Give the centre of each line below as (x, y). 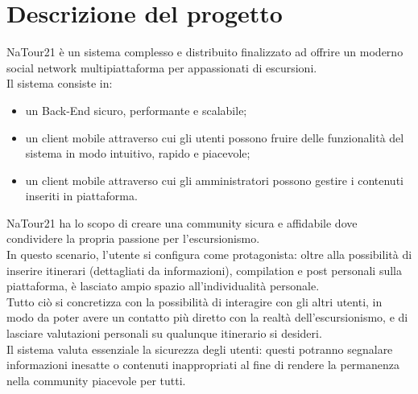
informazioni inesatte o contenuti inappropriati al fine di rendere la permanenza (203, 365)
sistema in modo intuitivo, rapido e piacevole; (138, 153)
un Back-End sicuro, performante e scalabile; (136, 110)
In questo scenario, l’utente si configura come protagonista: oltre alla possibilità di (209, 254)
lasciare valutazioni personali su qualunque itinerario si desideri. (164, 333)
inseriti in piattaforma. (81, 196)
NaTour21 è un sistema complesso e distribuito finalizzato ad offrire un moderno (205, 52)
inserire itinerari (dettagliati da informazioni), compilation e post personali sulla (204, 270)
